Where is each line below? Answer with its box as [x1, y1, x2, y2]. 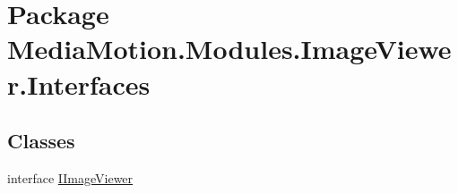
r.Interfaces [7, 65, 151, 102]
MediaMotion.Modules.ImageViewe [7, 30, 452, 67]
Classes [7, 127, 75, 155]
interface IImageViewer [7, 168, 134, 187]
